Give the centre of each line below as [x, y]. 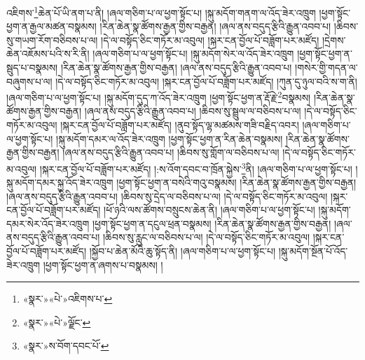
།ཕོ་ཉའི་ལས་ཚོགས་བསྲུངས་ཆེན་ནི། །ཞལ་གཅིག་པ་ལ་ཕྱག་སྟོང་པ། [209, 210]
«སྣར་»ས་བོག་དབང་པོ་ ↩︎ [66, 346]
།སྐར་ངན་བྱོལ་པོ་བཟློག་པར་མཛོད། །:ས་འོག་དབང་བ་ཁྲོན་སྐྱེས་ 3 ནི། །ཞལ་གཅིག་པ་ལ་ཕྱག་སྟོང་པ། [196, 167]
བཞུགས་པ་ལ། [29, 81]
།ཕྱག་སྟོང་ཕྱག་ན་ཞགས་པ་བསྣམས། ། [103, 264]
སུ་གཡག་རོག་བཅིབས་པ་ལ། [52, 40]
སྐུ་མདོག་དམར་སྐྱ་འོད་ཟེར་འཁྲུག [60, 182]
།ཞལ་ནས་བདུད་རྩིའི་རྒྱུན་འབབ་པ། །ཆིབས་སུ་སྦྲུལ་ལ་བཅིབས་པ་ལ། [193, 111]
